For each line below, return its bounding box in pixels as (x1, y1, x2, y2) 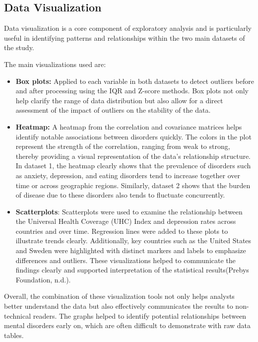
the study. (4, 42, 34, 53)
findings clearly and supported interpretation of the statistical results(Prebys (15, 265, 249, 275)
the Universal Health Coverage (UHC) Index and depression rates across (15, 216, 236, 226)
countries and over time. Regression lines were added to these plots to (15, 225, 228, 236)
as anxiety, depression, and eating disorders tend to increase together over (15, 170, 240, 180)
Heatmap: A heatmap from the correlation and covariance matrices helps (15, 121, 242, 132)
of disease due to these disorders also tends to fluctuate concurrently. (15, 190, 225, 200)
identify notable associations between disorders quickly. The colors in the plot (15, 131, 252, 141)
